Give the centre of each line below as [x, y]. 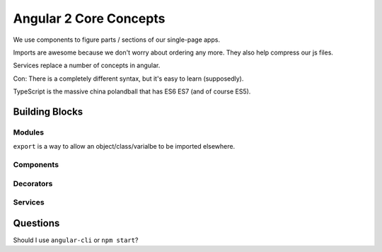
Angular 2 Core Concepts [89, 18]
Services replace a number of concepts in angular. [87, 65]
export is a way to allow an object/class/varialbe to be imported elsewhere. [124, 147]
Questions [36, 223]
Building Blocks [48, 111]
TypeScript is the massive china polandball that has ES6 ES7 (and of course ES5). [132, 91]
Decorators [33, 183]
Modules [29, 132]
